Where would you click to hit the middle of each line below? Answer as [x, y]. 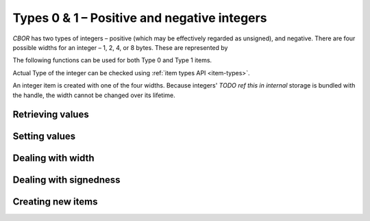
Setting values [44, 136]
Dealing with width [54, 158]
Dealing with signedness [66, 180]
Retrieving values [51, 115]
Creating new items [55, 202]
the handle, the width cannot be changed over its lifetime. [94, 95]
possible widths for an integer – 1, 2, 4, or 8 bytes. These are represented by [120, 47]
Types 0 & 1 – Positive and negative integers [140, 18]
